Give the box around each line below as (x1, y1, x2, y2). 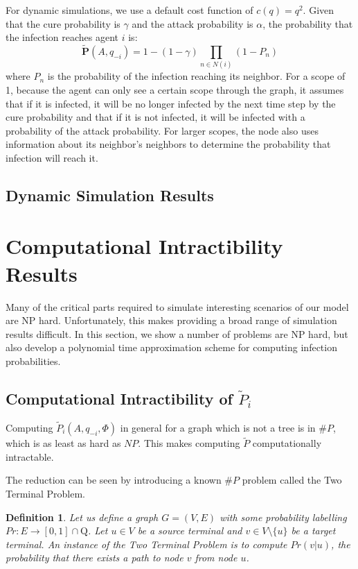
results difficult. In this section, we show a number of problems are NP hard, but (6, 326, 348, 341)
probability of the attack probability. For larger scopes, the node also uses (6, 123, 319, 137)
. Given (303, 3, 334, 17)
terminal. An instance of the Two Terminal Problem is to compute (6, 536, 287, 551)
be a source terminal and (137, 523, 242, 538)
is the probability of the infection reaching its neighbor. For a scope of (47, 69, 346, 83)
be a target (291, 523, 336, 538)
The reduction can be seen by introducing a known (6, 473, 222, 487)
